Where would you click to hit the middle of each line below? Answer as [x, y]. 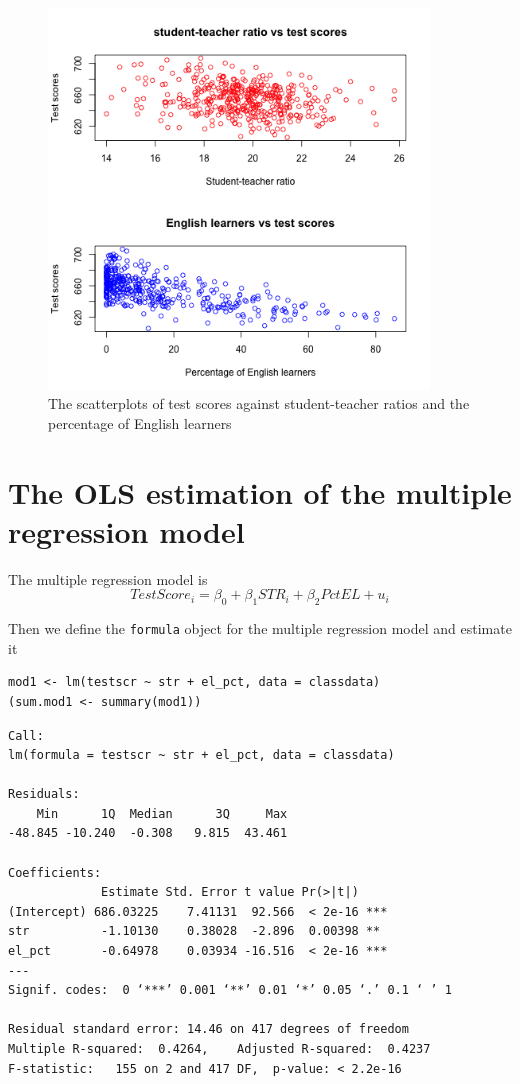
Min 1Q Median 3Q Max [162, 813]
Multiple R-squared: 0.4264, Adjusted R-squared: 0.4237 [219, 1049]
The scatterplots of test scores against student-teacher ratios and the [259, 403]
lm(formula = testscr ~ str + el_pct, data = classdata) [201, 755]
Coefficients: [55, 872]
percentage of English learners [140, 422]
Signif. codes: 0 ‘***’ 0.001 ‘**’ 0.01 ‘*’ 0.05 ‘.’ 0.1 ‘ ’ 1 [230, 990]
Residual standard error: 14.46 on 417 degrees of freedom [208, 1029]
